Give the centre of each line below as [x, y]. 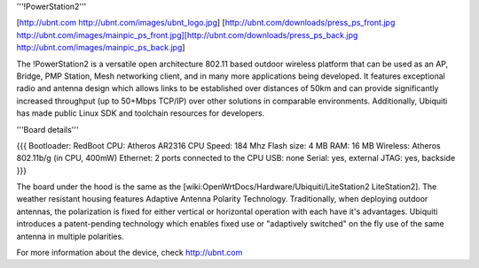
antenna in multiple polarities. [70, 236]
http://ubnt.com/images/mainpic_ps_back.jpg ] [101, 48]
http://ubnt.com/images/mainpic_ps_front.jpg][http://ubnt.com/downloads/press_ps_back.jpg [187, 34]
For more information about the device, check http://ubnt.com [130, 253]
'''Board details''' [47, 129]
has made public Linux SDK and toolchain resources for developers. [141, 113]
